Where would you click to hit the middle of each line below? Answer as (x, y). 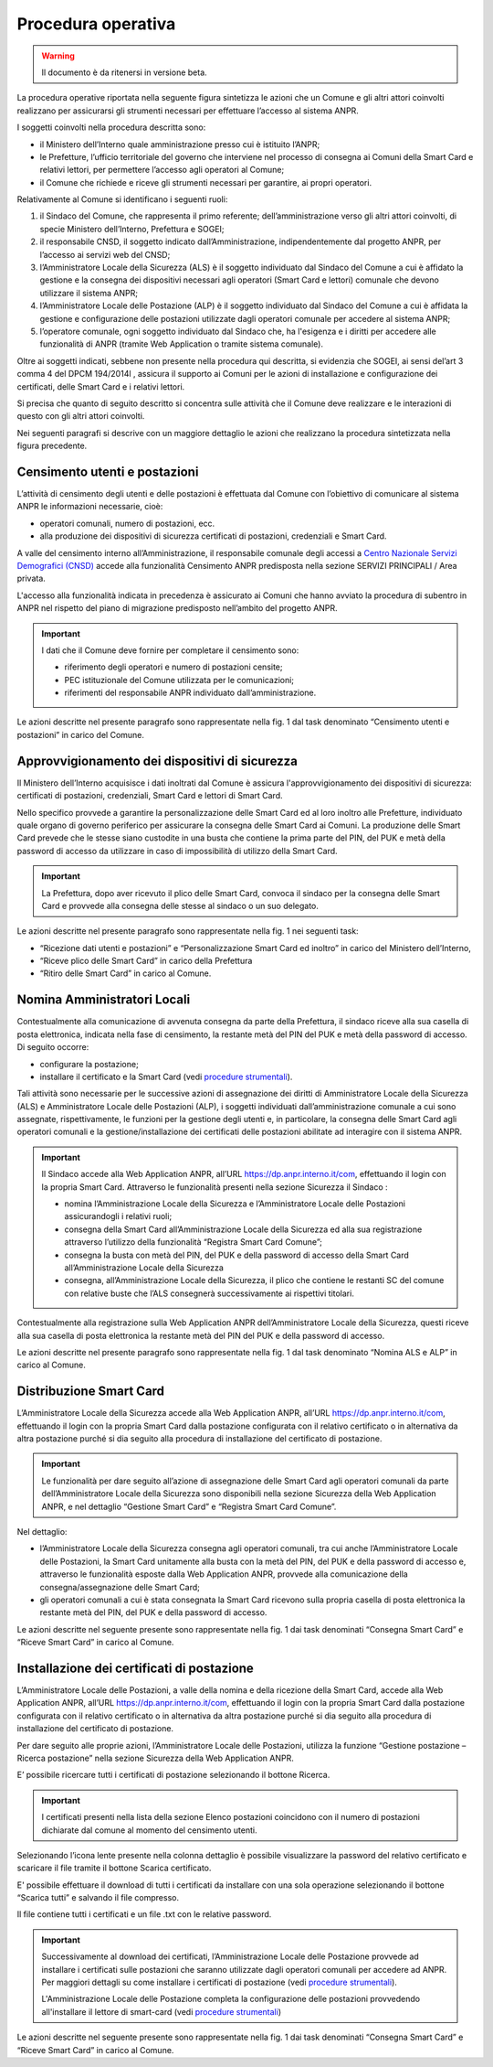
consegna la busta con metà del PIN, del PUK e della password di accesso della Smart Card (237, 1255)
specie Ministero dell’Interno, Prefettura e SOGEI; (132, 229)
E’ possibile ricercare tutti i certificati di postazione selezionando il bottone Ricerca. (173, 1775)
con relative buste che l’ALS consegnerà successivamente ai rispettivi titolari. (210, 1293)
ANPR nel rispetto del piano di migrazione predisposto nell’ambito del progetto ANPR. (177, 608)
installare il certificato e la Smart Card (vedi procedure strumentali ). (166, 1076)
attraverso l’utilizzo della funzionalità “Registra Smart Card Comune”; (194, 1242)
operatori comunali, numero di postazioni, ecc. (127, 523)
